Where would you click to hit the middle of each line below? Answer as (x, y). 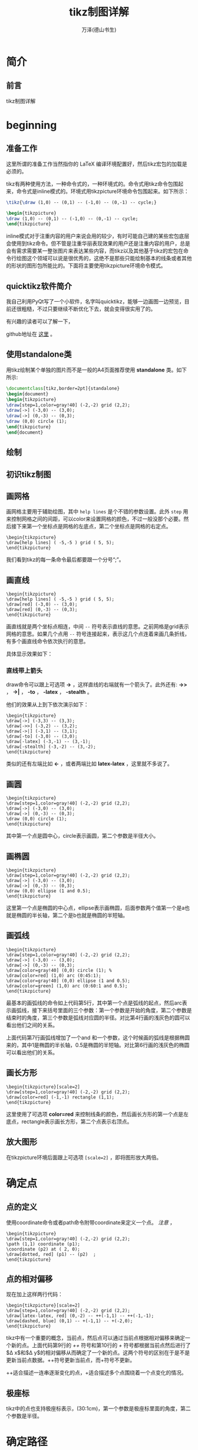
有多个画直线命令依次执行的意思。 (47, 641)
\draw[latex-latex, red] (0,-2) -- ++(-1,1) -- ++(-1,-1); (80, 1316)
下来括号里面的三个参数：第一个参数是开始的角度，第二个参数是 (114, 1010)
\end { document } (25, 432)
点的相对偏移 (29, 1279)
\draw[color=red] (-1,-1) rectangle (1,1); (60, 1097)
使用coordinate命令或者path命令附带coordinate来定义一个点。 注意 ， (91, 1222)
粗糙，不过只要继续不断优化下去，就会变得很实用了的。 (89, 309)
